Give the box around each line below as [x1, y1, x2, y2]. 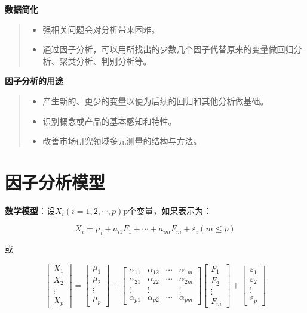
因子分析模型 [5, 169, 106, 194]
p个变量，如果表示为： [123, 204, 212, 216]
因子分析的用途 [5, 75, 63, 87]
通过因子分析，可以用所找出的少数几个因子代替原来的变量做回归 [42, 43, 294, 55]
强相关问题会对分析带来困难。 [42, 23, 160, 35]
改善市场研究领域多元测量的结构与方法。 [42, 135, 202, 147]
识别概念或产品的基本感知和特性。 [42, 114, 177, 127]
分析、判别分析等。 [76, 54, 152, 67]
